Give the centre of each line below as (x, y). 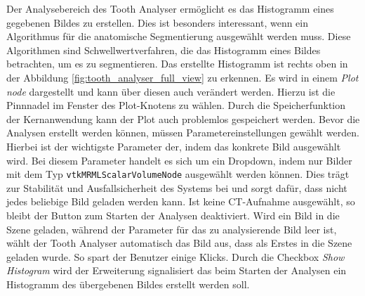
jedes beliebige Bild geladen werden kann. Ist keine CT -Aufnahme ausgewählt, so (181, 201)
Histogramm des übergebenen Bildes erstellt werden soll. (128, 284)
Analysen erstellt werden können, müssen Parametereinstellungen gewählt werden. (183, 133)
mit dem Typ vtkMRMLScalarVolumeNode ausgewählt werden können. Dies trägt (178, 174)
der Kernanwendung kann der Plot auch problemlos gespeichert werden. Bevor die (183, 118)
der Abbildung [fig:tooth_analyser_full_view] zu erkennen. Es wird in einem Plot (182, 77)
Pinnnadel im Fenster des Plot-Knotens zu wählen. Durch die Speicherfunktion (176, 105)
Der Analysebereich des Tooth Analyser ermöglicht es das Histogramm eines (170, 8)
